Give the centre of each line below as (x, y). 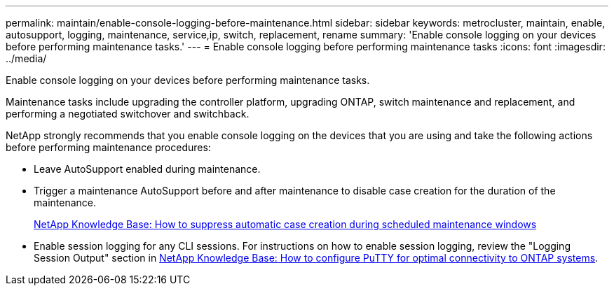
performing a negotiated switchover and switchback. (128, 114)
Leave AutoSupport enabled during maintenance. (147, 169)
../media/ (26, 58)
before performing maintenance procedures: (108, 147)
